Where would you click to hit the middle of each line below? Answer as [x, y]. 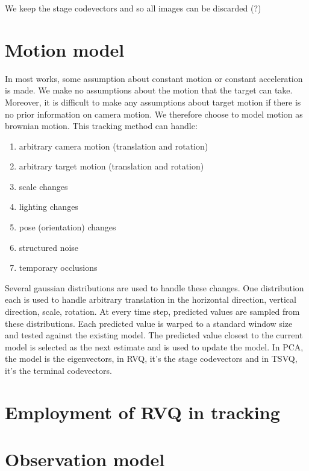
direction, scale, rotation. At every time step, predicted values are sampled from [152, 311]
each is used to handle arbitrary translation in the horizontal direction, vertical [151, 299]
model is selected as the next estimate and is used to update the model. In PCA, [154, 346]
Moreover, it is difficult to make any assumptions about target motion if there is [153, 102]
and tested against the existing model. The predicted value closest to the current [154, 335]
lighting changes [48, 207]
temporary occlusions [58, 267]
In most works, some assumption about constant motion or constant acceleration [154, 78]
